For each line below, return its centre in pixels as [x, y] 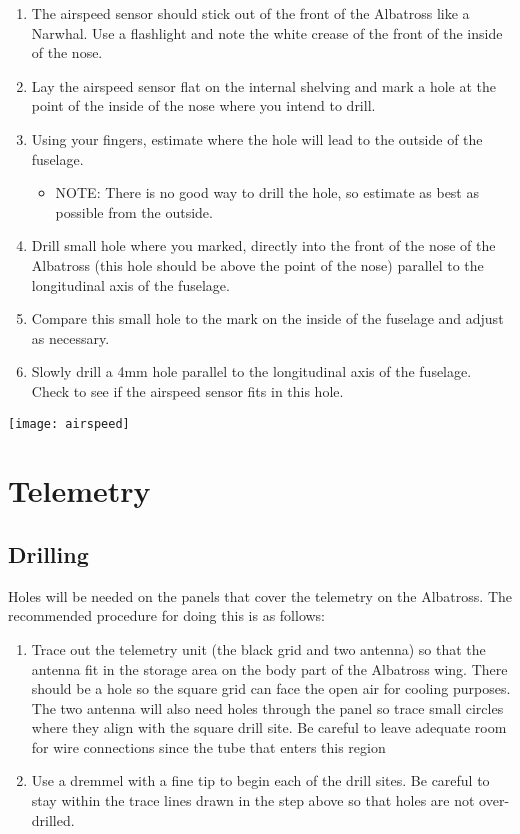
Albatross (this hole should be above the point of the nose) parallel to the [257, 264]
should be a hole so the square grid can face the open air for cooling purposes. [271, 688]
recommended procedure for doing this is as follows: [167, 615]
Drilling [48, 553]
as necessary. [70, 337]
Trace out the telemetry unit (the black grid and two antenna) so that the [258, 648]
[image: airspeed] [69, 423]
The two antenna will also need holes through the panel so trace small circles [267, 707]
